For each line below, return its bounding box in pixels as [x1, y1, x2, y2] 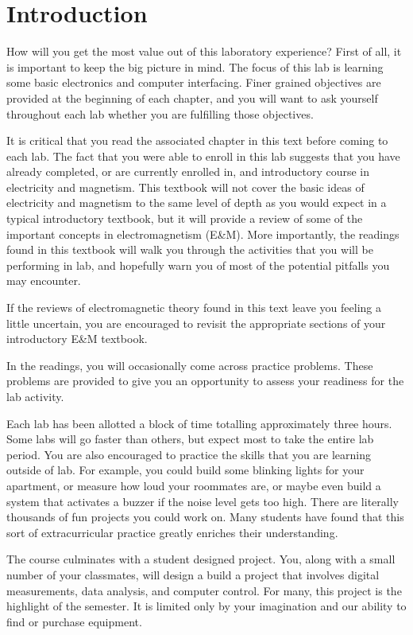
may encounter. [6, 272, 81, 289]
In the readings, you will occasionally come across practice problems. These [6, 356, 373, 373]
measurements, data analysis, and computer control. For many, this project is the [6, 582, 402, 598]
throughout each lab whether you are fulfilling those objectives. [6, 105, 314, 122]
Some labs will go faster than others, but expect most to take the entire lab [6, 430, 374, 447]
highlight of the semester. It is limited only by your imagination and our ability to [6, 598, 407, 614]
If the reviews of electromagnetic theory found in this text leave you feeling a [6, 299, 381, 316]
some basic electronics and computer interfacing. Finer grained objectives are [6, 74, 381, 91]
